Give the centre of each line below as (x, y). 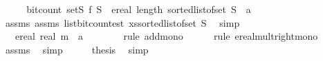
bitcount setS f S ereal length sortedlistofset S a (139, 9)
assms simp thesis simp (77, 49)
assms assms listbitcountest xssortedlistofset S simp (122, 22)
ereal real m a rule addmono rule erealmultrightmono (166, 36)
